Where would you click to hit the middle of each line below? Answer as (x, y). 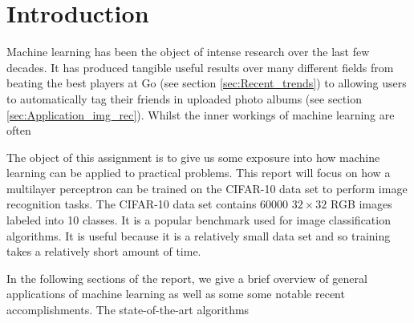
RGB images (361, 204)
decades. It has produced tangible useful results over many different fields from (200, 67)
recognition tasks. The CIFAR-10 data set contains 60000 (148, 204)
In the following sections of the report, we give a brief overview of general (187, 278)
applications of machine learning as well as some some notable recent (176, 294)
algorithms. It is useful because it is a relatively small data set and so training (199, 235)
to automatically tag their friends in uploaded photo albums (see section (184, 98)
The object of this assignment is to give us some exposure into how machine (193, 157)
